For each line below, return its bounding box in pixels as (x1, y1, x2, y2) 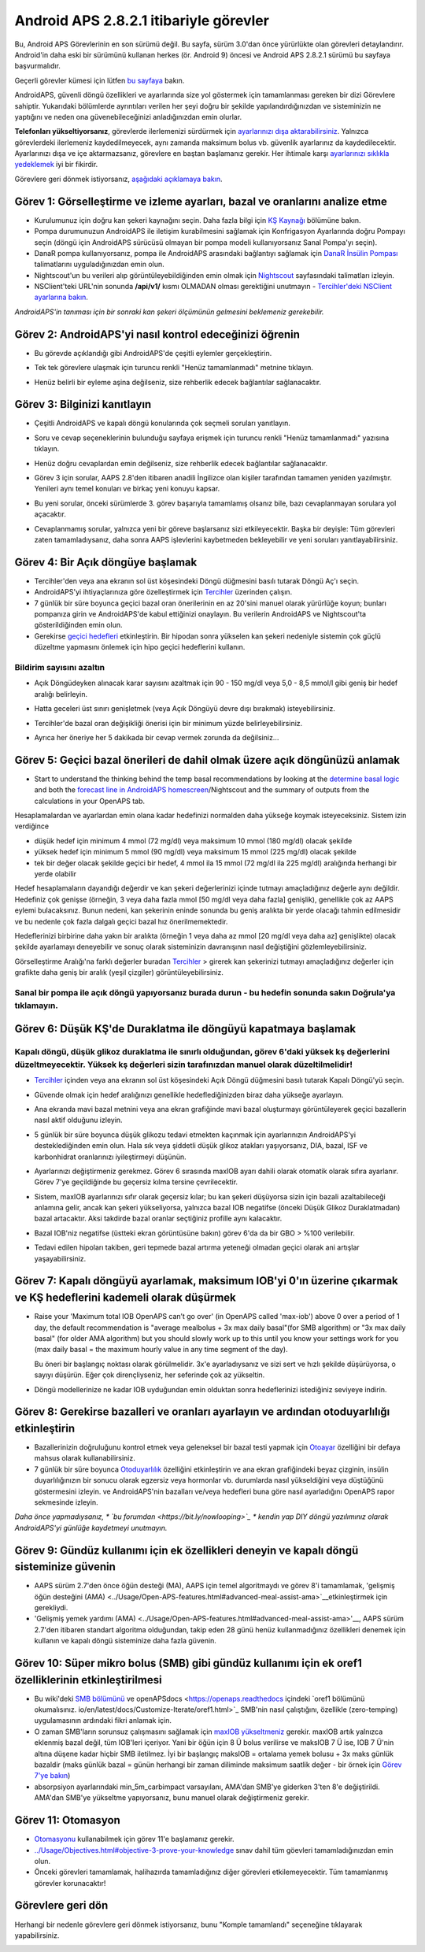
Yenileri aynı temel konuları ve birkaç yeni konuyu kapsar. (34, 484, 220, 494)
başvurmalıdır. (14, 61, 61, 71)
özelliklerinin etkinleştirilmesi (14, 1673, 162, 1687)
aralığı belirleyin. (34, 689, 88, 698)
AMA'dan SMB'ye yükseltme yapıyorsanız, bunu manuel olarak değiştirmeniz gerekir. (34, 1793, 310, 1802)
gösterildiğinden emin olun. (34, 620, 123, 630)
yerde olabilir (34, 869, 77, 878)
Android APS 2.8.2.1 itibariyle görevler (14, 12, 269, 29)
